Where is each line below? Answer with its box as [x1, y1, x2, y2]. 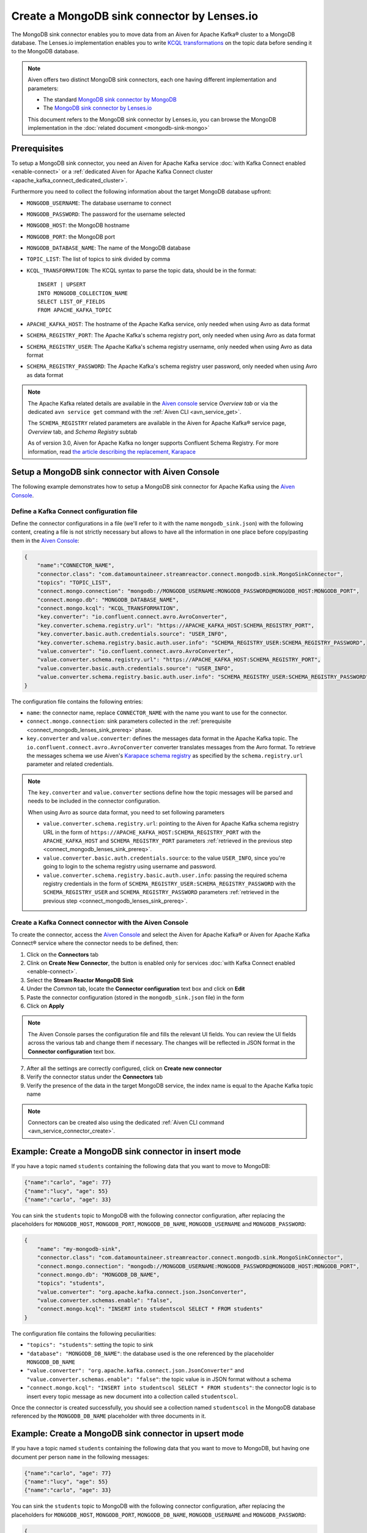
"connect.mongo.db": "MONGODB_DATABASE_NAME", [37, 596, 180, 603]
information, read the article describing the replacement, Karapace [28, 448, 196, 455]
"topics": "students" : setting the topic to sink [26, 1341, 154, 1348]
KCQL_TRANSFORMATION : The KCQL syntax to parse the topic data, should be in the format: [26, 267, 257, 274]
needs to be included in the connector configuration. [28, 797, 161, 805]
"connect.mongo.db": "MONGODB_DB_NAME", [37, 1271, 160, 1278]
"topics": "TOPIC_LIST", [37, 579, 112, 586]
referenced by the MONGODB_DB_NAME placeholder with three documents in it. [11, 1412, 206, 1420]
